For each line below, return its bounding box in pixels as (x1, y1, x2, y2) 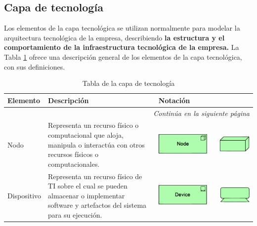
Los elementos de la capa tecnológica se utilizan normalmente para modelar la (4, 23, 240, 33)
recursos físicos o (48, 149, 98, 159)
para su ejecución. (48, 210, 102, 220)
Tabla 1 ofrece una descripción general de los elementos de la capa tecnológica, (4, 51, 242, 62)
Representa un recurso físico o (48, 120, 139, 130)
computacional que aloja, (48, 130, 124, 140)
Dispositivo (7, 190, 42, 200)
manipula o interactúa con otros (48, 139, 145, 150)
